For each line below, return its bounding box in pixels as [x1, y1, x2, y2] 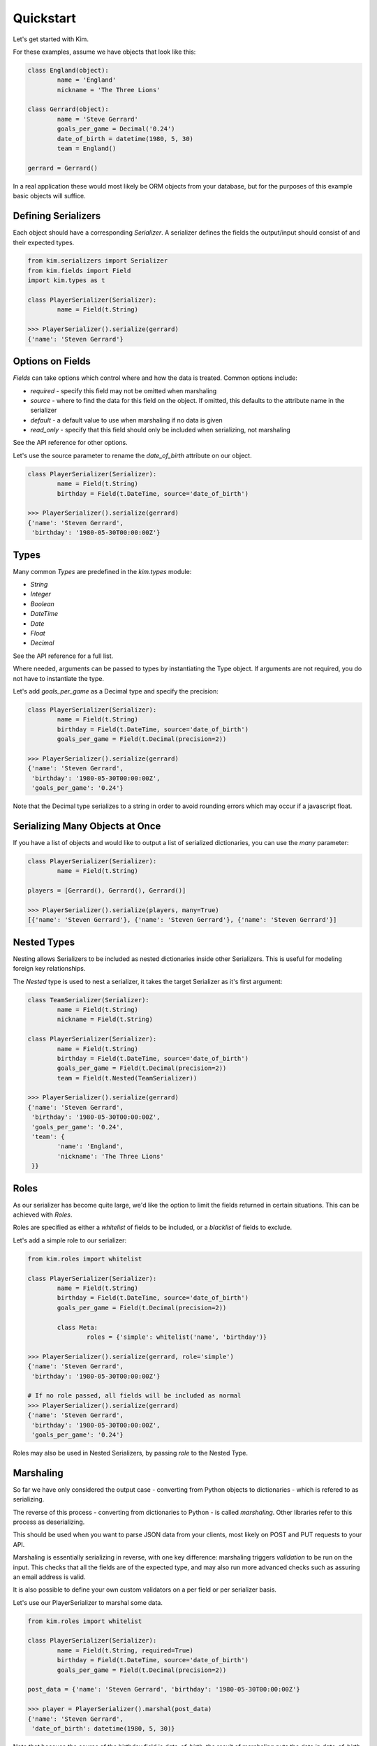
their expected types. [13, 238, 75, 247]
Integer [30, 590, 52, 599]
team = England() [57, 145, 117, 153]
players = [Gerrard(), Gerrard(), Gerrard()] [27, 887, 186, 895]
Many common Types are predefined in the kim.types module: [13, 567, 192, 575]
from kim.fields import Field [27, 266, 131, 274]
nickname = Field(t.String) [57, 1015, 154, 1023]
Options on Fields [13, 355, 91, 367]
